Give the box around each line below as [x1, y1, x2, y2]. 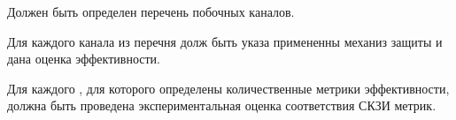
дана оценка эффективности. [7, 49, 160, 68]
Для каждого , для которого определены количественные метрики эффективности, [7, 79, 450, 97]
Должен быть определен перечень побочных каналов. [7, 3, 295, 20]
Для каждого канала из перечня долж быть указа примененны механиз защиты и [7, 32, 443, 50]
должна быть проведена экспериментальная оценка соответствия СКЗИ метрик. [7, 96, 437, 115]
